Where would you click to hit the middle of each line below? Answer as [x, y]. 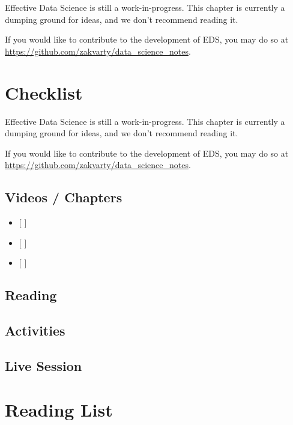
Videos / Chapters [64, 197]
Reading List [59, 410]
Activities [35, 330]
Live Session [44, 365]
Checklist [44, 92]
